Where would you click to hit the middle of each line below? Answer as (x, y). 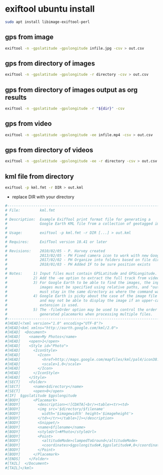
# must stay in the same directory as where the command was (83, 292)
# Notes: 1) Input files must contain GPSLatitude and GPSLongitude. (81, 274)
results (16, 97)
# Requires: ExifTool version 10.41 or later (56, 242)
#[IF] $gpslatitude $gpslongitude (41, 396)
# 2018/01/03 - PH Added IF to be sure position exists (78, 264)
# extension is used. (42, 305)
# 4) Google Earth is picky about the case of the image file (81, 296)
